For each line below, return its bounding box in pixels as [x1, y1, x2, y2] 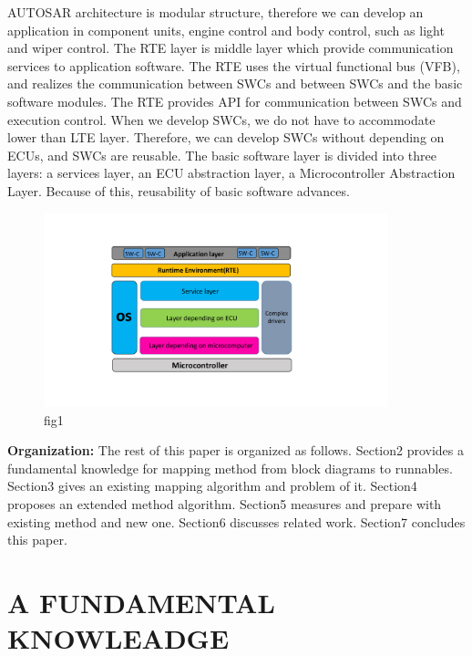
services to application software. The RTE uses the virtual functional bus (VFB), [7, 56, 460, 75]
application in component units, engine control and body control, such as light [7, 20, 445, 39]
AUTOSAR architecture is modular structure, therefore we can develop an [7, 3, 424, 21]
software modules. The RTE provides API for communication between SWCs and [7, 91, 462, 110]
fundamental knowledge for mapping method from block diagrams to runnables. [7, 458, 453, 477]
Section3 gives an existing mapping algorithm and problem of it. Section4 [7, 476, 417, 495]
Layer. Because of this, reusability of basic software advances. [7, 181, 350, 200]
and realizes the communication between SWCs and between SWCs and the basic [7, 74, 463, 93]
